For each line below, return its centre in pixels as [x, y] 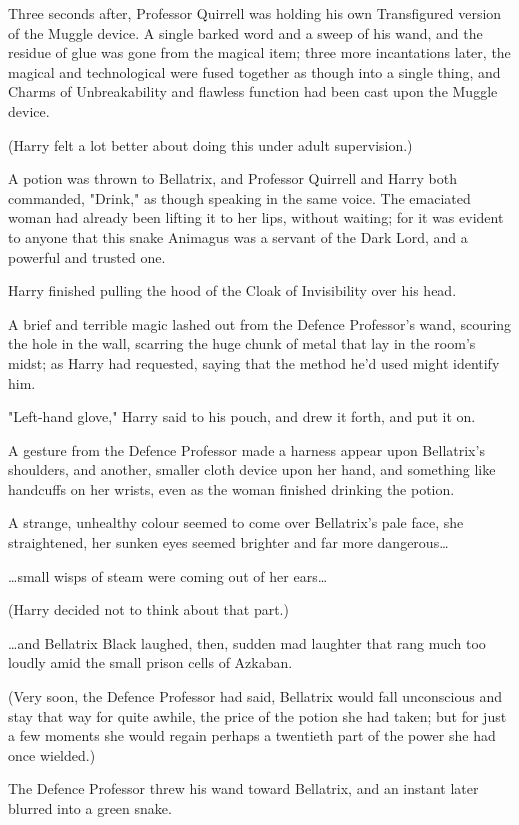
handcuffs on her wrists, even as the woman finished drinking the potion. [231, 488]
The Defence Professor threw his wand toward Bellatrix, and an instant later [243, 788]
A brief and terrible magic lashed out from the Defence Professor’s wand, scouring [260, 323]
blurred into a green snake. [90, 808]
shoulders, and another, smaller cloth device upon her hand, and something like [252, 469]
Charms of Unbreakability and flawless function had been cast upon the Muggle [253, 91]
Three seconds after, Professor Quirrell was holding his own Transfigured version [255, 13]
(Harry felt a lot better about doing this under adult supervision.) [210, 144]
